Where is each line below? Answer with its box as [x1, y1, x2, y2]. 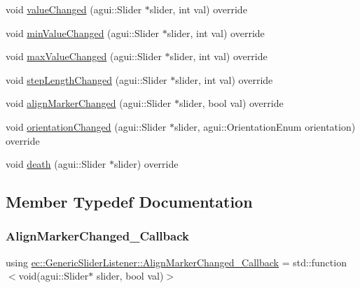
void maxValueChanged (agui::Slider [6, 49, 162, 64]
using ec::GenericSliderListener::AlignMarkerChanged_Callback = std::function [6, 254, 347, 269]
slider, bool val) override [179, 96, 284, 110]
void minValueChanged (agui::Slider [6, 25, 160, 40]
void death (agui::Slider [6, 157, 106, 171]
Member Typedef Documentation [6, 191, 253, 213]
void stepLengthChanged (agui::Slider [6, 72, 167, 87]
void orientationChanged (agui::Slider [6, 119, 167, 134]
